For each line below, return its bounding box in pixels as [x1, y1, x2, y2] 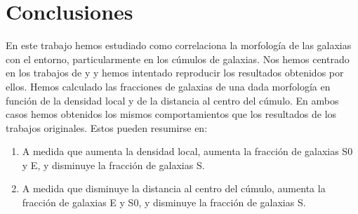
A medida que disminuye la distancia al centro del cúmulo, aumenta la [22, 181, 326, 196]
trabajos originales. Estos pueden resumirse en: [6, 120, 208, 135]
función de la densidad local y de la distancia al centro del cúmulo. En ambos [6, 93, 339, 107]
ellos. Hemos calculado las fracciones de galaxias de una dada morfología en [6, 79, 331, 93]
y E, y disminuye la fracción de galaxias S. [22, 157, 205, 172]
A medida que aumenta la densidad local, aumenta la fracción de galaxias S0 [22, 144, 353, 159]
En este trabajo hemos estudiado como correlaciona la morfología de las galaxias [6, 38, 352, 53]
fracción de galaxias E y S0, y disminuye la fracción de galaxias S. [22, 195, 306, 210]
